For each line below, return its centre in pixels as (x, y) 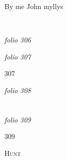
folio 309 (18, 119)
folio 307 (18, 56)
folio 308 (18, 90)
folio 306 (18, 40)
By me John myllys (34, 6)
